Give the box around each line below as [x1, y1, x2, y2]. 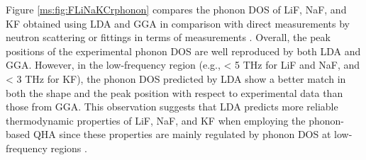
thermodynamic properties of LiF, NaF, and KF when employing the [6, 113, 306, 127]
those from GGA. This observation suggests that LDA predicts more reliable [6, 99, 338, 114]
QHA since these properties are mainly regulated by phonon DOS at [33, 127, 331, 142]
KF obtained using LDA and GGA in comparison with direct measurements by [6, 16, 350, 30]
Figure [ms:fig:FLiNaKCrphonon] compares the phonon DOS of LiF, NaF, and [6, 2, 347, 16]
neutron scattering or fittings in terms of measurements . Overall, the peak [6, 30, 331, 45]
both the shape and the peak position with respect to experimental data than [6, 85, 343, 100]
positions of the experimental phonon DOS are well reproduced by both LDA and [6, 43, 361, 58]
